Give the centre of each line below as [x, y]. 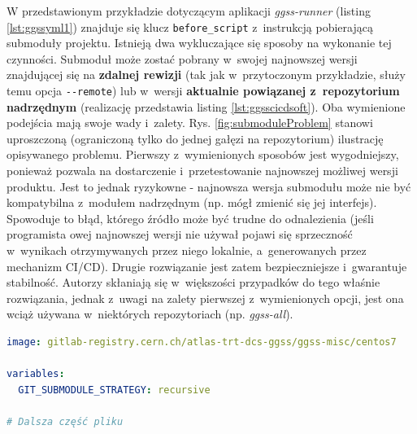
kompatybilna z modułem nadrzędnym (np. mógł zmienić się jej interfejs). [192, 202]
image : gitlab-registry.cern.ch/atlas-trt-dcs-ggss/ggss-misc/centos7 [202, 342]
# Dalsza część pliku [65, 421]
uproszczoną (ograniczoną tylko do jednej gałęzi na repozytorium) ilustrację [195, 138]
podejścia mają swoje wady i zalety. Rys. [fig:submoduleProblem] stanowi [190, 123]
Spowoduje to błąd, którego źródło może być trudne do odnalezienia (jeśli [190, 218]
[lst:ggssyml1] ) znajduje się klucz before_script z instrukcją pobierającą [190, 26]
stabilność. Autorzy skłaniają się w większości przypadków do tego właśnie [193, 282]
